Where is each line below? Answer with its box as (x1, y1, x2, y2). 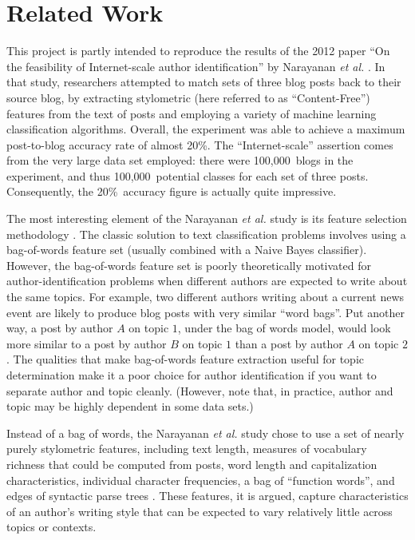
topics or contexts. (6, 518, 97, 535)
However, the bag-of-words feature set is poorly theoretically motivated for (6, 256, 372, 273)
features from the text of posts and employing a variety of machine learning (6, 105, 377, 121)
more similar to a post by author (6, 335, 167, 351)
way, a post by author (6, 320, 113, 336)
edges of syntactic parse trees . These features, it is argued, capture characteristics (6, 487, 409, 504)
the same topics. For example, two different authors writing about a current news (6, 288, 405, 305)
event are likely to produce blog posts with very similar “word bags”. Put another (6, 304, 405, 320)
